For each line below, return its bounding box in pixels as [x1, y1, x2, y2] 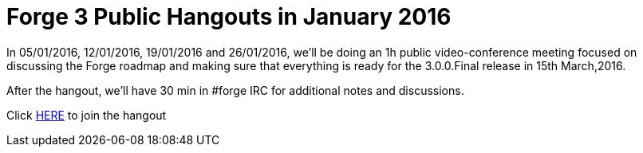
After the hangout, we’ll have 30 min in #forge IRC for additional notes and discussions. [6, 83, 464, 97]
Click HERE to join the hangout [6, 108, 167, 122]
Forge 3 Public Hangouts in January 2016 [6, 3, 452, 30]
